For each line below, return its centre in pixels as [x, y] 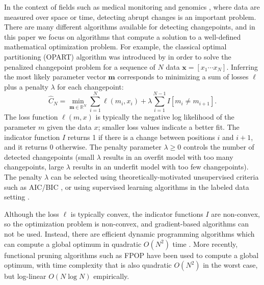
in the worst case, [230, 265]
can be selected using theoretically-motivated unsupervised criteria [155, 177]
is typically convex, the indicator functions [137, 213]
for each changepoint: [90, 86]
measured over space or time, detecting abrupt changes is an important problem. [130, 17]
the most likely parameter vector [55, 77]
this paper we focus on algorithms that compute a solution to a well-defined [123, 36]
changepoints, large [34, 167]
